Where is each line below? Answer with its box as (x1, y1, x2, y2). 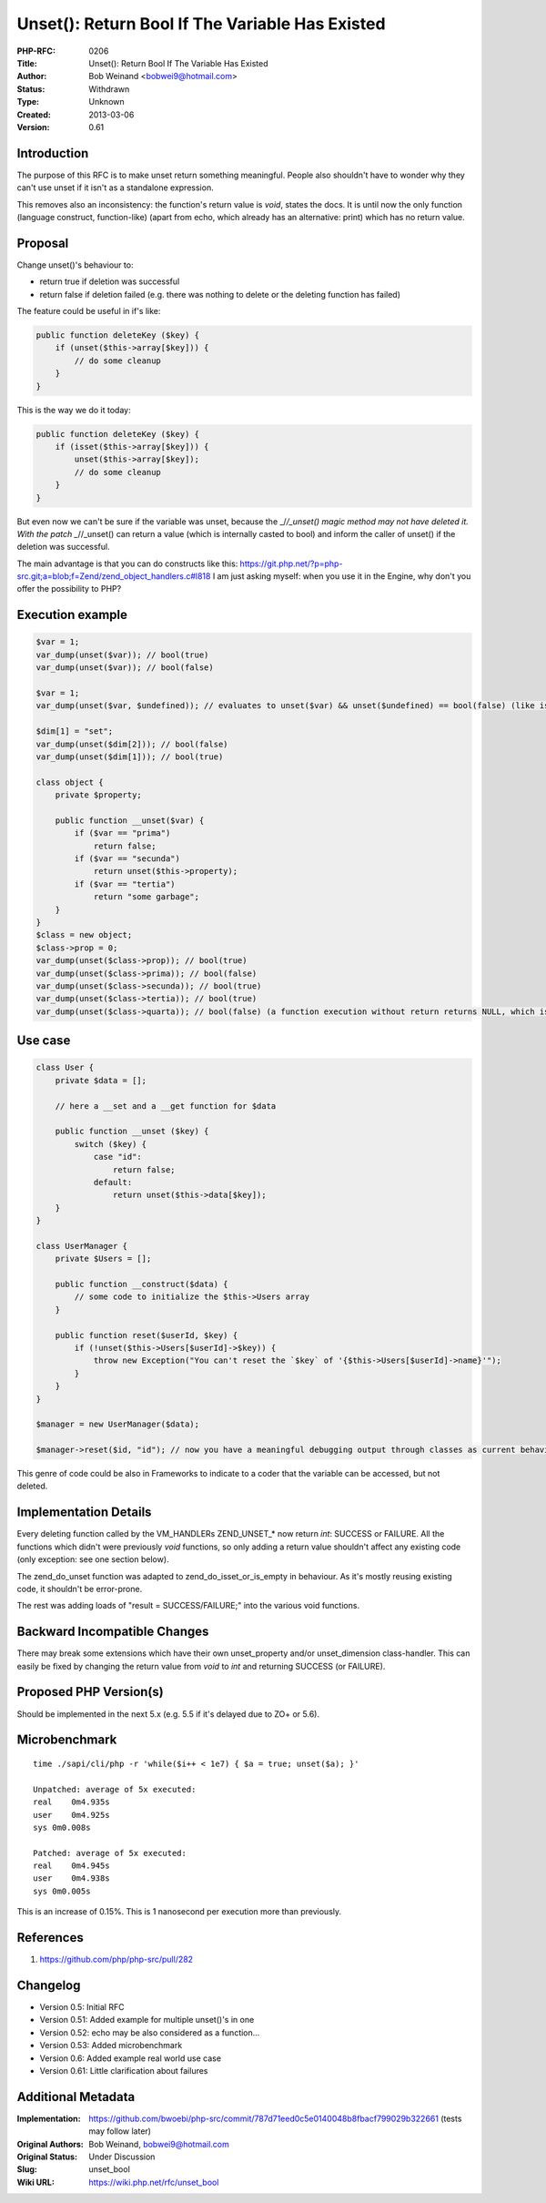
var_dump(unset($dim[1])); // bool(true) (35, 751, 224, 762)
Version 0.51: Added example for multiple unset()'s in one (39, 2015, 255, 2025)
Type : (16, 96, 40, 107)
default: (93, 1177, 133, 1187)
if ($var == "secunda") (74, 854, 181, 864)
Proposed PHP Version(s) (16, 1684, 164, 1700)
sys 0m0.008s (33, 1822, 91, 1832)
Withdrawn (88, 83, 130, 95)
